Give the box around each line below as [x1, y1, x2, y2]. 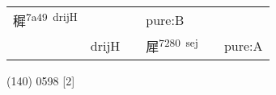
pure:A [223, 35, 263, 55]
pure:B [146, 10, 185, 29]
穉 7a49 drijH [13, 9, 78, 31]
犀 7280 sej [146, 35, 198, 56]
